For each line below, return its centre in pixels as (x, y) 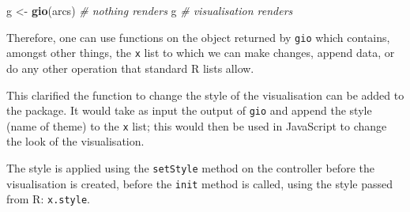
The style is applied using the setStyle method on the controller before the (190, 168)
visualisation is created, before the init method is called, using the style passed (199, 183)
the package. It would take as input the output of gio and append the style (189, 110)
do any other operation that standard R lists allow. (130, 68)
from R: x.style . (48, 199)
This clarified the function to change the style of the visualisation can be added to (205, 95)
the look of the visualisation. (75, 141)
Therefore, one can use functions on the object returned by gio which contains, (198, 37)
